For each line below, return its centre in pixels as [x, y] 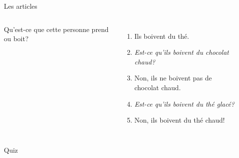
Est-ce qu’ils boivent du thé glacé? [184, 103]
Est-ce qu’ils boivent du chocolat [182, 52]
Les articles [21, 6]
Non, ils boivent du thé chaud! [179, 120]
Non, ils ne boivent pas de [173, 78]
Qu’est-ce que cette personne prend [56, 29]
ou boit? [16, 39]
